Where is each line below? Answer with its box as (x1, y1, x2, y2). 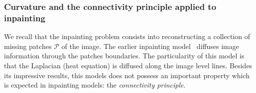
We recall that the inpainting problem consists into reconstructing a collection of (4, 31, 250, 42)
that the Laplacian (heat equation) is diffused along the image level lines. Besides (4, 60, 253, 70)
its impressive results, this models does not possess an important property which (4, 70, 250, 80)
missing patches (4, 41, 52, 51)
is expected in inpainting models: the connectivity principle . (4, 80, 186, 90)
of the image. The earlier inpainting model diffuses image (61, 41, 239, 51)
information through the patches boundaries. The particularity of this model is (4, 50, 245, 61)
